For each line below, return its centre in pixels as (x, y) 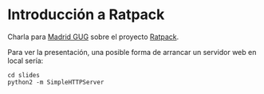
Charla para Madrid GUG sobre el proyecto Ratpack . (93, 37)
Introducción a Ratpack (86, 15)
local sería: (26, 61)
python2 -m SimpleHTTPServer (56, 82)
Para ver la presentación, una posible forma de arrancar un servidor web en (132, 52)
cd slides (24, 75)
